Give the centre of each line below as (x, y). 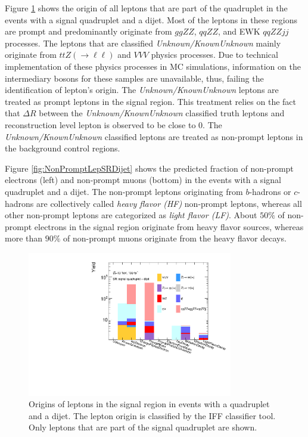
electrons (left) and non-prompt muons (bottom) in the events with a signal (143, 180)
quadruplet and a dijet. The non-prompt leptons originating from (124, 191)
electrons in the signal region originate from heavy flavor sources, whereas (169, 226)
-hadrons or (270, 191)
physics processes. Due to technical (214, 55)
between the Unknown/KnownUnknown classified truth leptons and (162, 113)
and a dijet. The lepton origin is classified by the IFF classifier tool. (152, 415)
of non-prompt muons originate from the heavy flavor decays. (175, 238)
